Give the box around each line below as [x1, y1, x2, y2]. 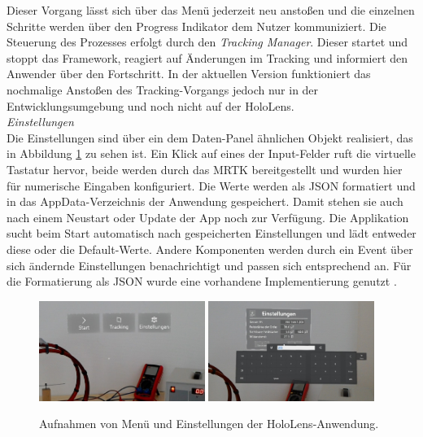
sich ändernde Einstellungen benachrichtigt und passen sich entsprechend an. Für [7, 256, 412, 273]
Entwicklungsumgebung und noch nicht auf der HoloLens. [7, 97, 294, 114]
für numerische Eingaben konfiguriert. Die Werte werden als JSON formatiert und [7, 177, 416, 194]
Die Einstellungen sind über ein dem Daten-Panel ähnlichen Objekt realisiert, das [7, 129, 413, 146]
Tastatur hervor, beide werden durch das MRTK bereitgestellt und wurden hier [7, 160, 403, 177]
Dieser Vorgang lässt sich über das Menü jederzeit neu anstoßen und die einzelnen [7, 2, 415, 18]
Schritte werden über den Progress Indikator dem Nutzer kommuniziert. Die [7, 17, 386, 34]
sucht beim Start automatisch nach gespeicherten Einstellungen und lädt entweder [7, 225, 416, 242]
